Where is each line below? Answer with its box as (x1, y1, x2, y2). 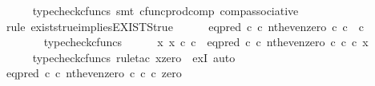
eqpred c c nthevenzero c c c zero (6, 64, 182, 81)
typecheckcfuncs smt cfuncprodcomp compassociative (32, 2, 299, 18)
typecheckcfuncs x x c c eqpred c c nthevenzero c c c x (43, 33, 369, 50)
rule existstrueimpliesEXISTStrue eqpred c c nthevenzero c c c (6, 18, 364, 34)
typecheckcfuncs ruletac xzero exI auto (32, 49, 236, 65)
